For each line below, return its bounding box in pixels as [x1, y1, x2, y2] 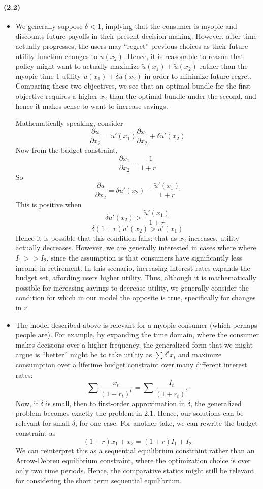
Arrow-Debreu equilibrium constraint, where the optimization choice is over [15, 455, 251, 466]
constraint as [15, 427, 56, 438]
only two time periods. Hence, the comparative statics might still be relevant [15, 465, 254, 476]
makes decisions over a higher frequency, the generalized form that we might [15, 339, 253, 350]
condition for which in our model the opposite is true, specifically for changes [15, 292, 256, 303]
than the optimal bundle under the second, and [109, 90, 256, 101]
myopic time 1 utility [15, 70, 81, 81]
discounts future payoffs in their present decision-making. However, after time [15, 31, 257, 41]
